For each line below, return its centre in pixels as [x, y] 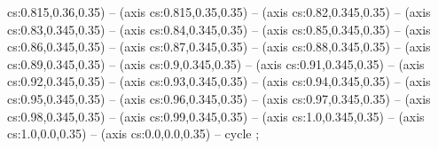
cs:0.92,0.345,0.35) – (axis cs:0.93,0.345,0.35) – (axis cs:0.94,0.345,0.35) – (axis [219, 81]
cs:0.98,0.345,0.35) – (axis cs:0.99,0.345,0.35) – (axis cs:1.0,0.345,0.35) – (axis [216, 116]
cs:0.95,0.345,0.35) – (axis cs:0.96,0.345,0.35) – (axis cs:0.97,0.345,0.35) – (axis [219, 98]
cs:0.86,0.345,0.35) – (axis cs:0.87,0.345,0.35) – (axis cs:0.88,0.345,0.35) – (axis [219, 47]
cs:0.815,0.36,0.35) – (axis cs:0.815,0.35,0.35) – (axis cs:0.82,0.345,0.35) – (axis [219, 12]
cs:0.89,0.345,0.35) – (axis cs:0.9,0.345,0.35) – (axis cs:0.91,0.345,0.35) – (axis [216, 63]
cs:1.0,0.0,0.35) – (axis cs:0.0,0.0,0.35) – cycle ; [133, 133]
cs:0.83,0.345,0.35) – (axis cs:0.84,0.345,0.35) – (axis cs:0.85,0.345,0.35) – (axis [219, 29]
